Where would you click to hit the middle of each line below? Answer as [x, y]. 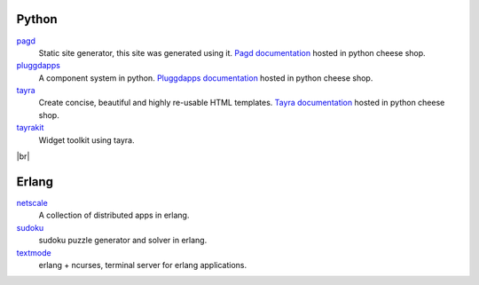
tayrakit [30, 128]
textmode [34, 252]
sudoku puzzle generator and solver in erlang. [123, 241]
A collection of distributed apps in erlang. [114, 215]
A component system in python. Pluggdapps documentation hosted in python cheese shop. [206, 78]
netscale [32, 202]
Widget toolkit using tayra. [86, 140]
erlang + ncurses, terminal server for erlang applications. [143, 265]
